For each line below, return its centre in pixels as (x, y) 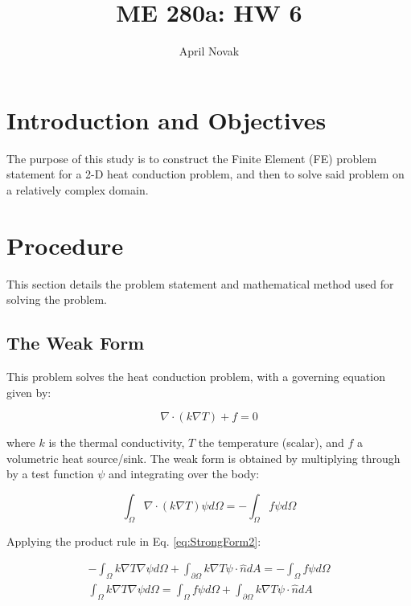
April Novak (209, 51)
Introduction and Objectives (166, 119)
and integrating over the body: (184, 474)
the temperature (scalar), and (271, 442)
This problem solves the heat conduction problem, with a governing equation (196, 376)
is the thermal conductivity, (117, 442)
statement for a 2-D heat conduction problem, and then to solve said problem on (205, 174)
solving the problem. (57, 299)
